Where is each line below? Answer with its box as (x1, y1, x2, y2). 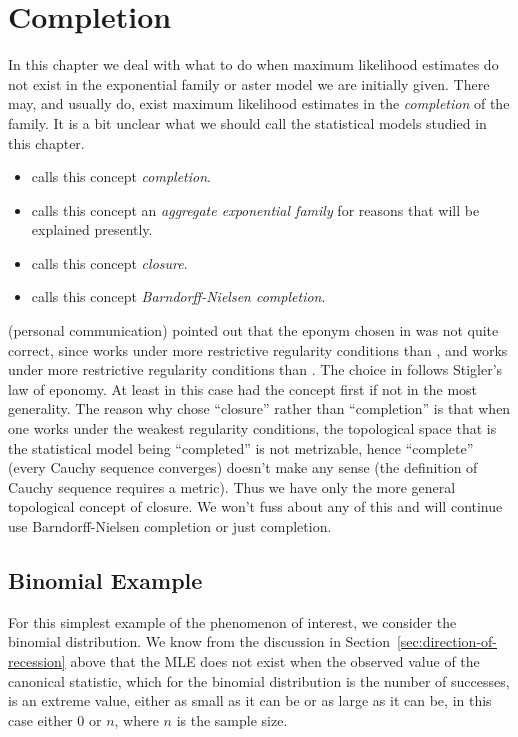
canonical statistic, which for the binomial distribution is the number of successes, (8, 670, 510, 691)
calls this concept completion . (31, 166, 211, 187)
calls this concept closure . (31, 252, 188, 273)
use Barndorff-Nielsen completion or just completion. (8, 516, 332, 536)
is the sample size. (176, 709, 288, 730)
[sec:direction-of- (396, 631, 497, 652)
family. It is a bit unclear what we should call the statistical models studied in (8, 112, 487, 133)
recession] (8, 650, 66, 671)
